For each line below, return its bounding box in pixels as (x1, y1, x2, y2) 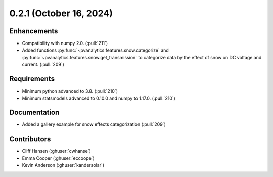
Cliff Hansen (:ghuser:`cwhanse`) (22, 148, 91, 154)
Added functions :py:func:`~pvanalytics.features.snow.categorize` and (22, 47, 169, 53)
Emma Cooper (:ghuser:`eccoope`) (22, 155, 95, 161)
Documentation (9, 108, 60, 117)
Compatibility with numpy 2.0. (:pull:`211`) (22, 40, 108, 47)
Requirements (9, 75, 55, 83)
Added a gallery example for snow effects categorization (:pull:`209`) (22, 121, 166, 127)
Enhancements (9, 27, 58, 35)
